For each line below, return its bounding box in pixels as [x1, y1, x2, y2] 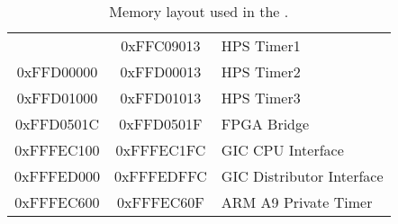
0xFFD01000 [16, 87, 98, 108]
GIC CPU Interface [221, 139, 344, 160]
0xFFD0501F [119, 113, 203, 134]
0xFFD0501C [14, 113, 100, 134]
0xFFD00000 [16, 61, 98, 82]
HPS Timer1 [221, 35, 301, 56]
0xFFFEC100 [14, 139, 100, 160]
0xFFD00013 [120, 61, 202, 82]
